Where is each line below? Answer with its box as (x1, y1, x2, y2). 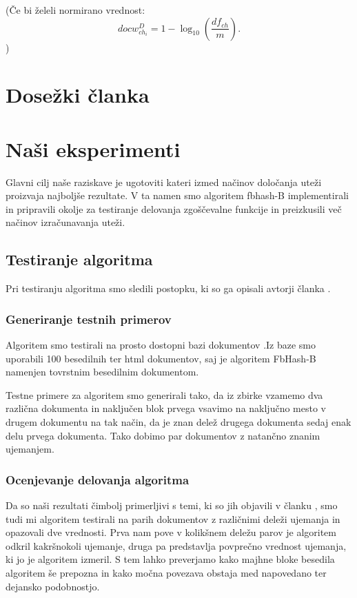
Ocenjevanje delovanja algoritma (6, 471, 190, 488)
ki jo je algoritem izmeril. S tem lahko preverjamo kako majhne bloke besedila (6, 552, 335, 566)
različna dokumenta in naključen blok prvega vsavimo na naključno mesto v (6, 401, 326, 415)
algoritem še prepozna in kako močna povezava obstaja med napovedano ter (6, 566, 327, 580)
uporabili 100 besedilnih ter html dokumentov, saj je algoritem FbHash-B (6, 351, 316, 365)
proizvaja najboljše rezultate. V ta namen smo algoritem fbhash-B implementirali (6, 188, 349, 203)
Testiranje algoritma (6, 249, 153, 270)
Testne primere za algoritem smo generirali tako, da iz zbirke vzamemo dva (6, 387, 323, 402)
